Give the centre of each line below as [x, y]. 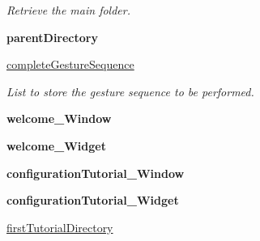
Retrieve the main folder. [68, 10]
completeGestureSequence [70, 64]
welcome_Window [59, 118]
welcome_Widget [56, 145]
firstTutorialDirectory [60, 227]
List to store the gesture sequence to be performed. [130, 91]
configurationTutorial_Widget [93, 200]
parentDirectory [52, 37]
